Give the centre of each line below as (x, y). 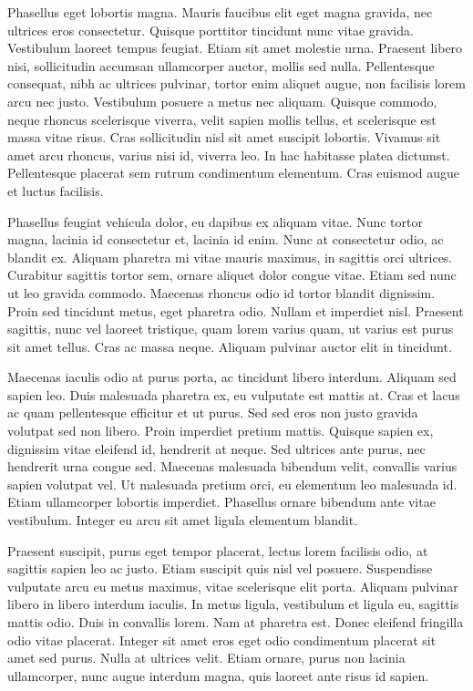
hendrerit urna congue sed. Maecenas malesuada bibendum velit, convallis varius (232, 466)
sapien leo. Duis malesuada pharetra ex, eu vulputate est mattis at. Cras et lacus (234, 394)
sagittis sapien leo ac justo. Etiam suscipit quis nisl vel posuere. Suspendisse (220, 568)
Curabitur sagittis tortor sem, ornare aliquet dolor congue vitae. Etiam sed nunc (232, 275)
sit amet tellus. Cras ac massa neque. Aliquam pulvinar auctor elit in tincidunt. (230, 346)
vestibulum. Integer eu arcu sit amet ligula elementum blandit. (183, 520)
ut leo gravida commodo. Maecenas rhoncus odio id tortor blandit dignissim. (221, 292)
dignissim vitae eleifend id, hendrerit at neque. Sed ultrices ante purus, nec (216, 448)
